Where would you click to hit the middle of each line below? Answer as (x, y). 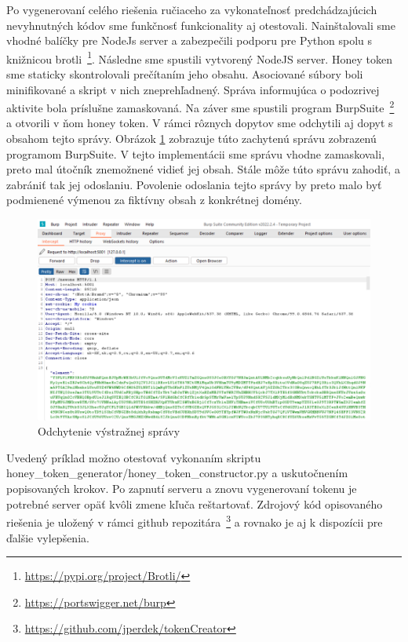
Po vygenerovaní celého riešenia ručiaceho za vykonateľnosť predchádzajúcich (192, 9)
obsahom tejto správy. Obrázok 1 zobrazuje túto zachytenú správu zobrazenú (191, 139)
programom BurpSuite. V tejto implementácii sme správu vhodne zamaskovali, (196, 153)
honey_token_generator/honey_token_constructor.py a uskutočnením (177, 473)
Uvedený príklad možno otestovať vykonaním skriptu (134, 457)
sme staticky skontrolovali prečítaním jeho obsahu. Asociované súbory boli (185, 74)
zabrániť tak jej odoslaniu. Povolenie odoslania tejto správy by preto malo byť (194, 184)
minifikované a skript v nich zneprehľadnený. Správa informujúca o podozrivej (193, 89)
